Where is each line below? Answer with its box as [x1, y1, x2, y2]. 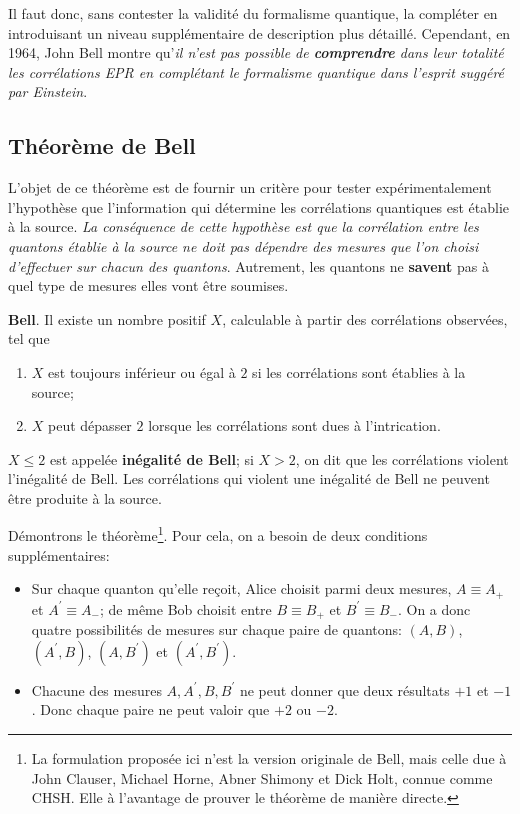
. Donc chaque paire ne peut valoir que [31, 699, 270, 720]
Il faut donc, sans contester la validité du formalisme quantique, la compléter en [8, 3, 498, 23]
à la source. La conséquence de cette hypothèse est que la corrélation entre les [8, 216, 479, 237]
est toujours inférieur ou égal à [48, 361, 236, 382]
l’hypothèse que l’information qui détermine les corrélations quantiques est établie [8, 196, 510, 217]
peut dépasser [48, 415, 132, 436]
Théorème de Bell [8, 130, 196, 161]
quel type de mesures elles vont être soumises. [8, 275, 289, 296]
